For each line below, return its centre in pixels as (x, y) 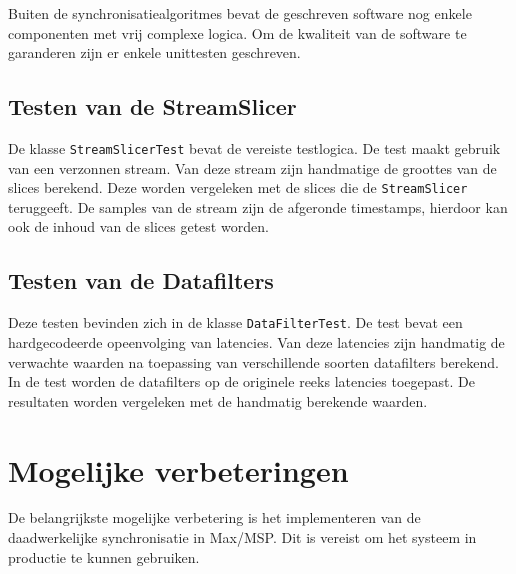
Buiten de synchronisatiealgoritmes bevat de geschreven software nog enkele (240, 13)
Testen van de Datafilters (141, 280)
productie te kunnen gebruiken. (104, 556)
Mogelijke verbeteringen (178, 469)
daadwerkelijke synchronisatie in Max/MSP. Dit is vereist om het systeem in (242, 537)
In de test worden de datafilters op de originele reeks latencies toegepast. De (241, 381)
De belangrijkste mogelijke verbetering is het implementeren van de (214, 517)
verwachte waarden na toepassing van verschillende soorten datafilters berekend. (253, 361)
